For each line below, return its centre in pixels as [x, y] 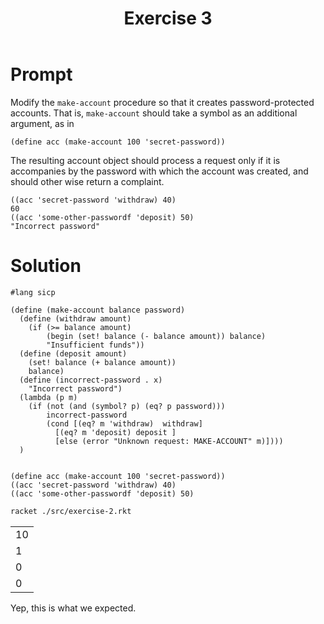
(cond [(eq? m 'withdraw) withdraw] [124, 423]
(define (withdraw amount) [75, 318]
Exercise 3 [168, 18]
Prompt [41, 74]
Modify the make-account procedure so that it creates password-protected [162, 102]
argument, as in [42, 123]
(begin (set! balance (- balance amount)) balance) [156, 336]
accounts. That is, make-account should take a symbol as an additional [154, 113]
